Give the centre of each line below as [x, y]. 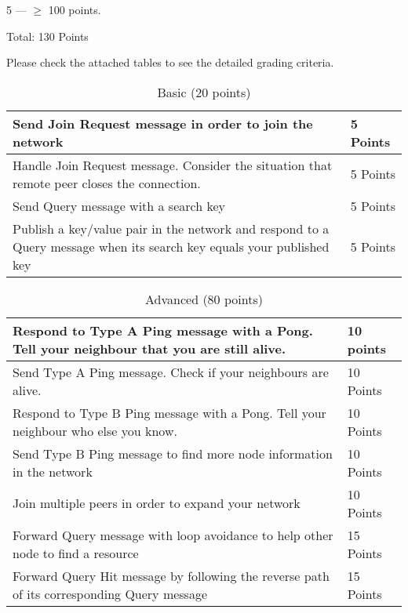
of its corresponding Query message [110, 593]
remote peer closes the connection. [107, 183]
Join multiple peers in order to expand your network [157, 503]
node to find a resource [76, 553]
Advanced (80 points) [204, 299]
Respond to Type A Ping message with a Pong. [163, 330]
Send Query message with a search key [119, 205]
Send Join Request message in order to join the [163, 123]
